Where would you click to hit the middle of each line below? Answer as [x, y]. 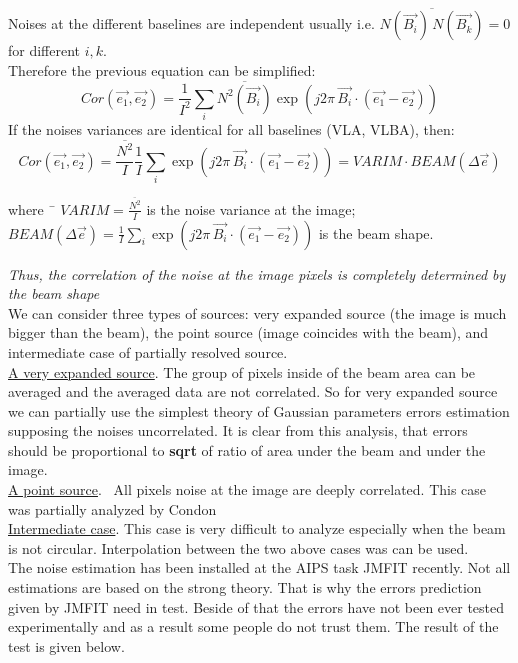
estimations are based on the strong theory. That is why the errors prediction [245, 587]
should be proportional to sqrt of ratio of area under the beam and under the [247, 449]
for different [44, 50]
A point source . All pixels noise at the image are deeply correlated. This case [247, 489]
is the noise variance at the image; [251, 208]
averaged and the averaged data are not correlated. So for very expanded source [253, 391]
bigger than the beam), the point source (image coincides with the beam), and [248, 332]
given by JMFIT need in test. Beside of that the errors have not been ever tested [256, 606]
